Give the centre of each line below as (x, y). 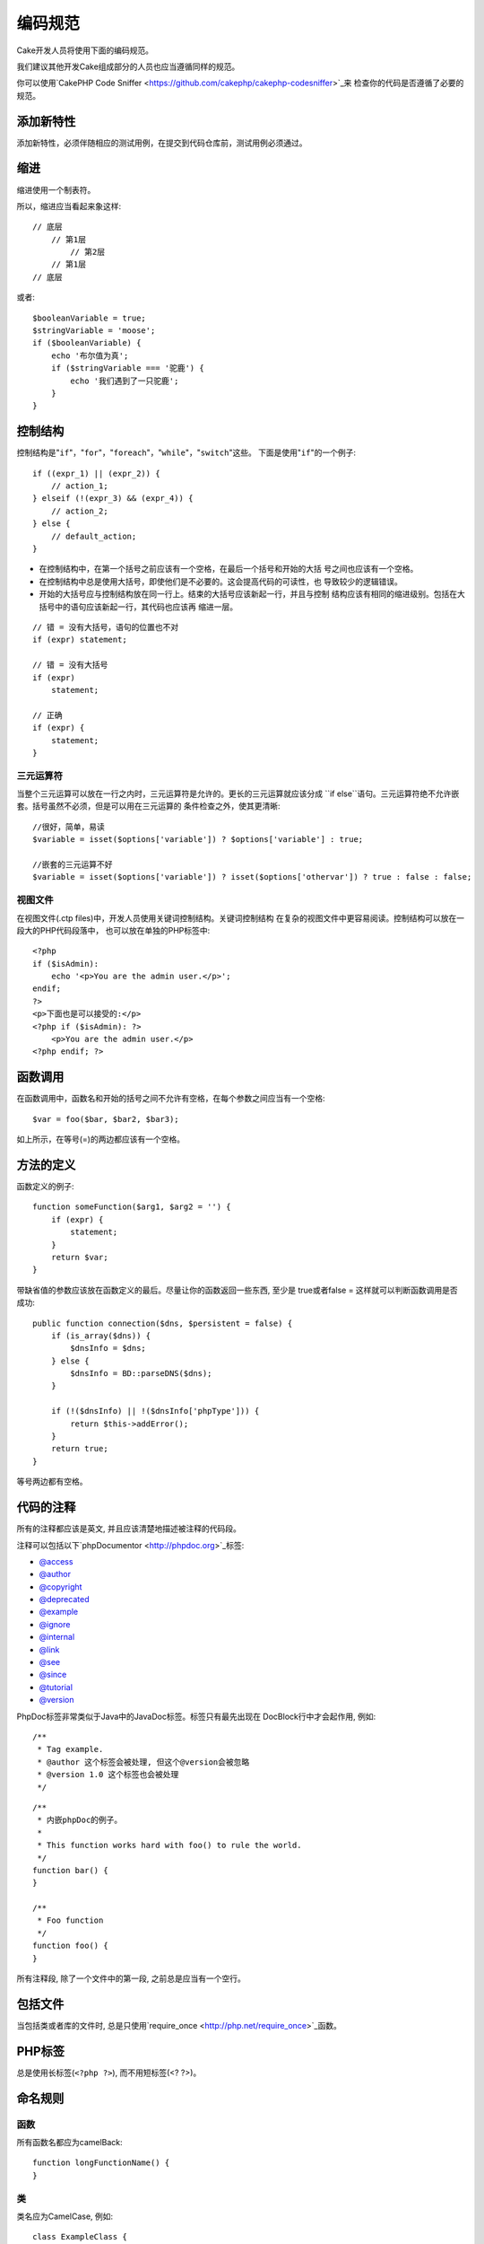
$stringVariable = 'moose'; (94, 331)
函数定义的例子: (46, 1187)
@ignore (55, 1624)
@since (53, 1675)
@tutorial (56, 1687)
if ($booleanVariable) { (87, 343)
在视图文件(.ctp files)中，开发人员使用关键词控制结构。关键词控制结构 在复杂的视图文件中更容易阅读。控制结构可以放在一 (241, 918)
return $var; (79, 1257)
